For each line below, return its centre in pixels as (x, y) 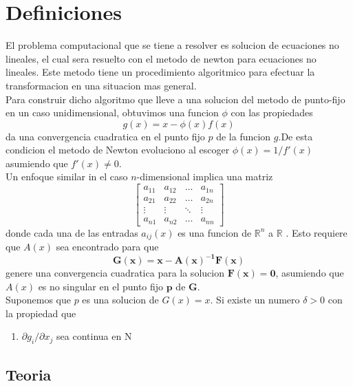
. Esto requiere (317, 232)
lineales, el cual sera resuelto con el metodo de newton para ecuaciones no (161, 58)
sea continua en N (94, 336)
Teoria (29, 374)
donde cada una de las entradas (72, 232)
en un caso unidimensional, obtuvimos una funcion (112, 112)
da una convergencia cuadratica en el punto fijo (105, 136)
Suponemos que (38, 300)
